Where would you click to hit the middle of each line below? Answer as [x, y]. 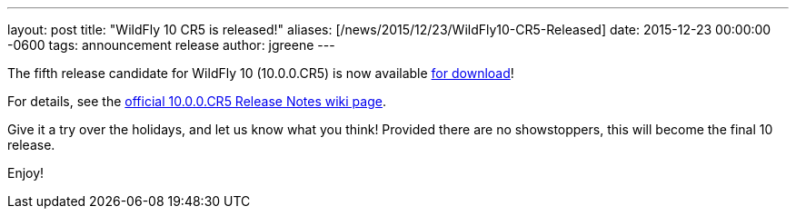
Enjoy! [26, 173]
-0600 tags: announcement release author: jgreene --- [171, 45]
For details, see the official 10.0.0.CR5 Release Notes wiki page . [197, 101]
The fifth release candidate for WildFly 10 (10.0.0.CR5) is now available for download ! [261, 73]
